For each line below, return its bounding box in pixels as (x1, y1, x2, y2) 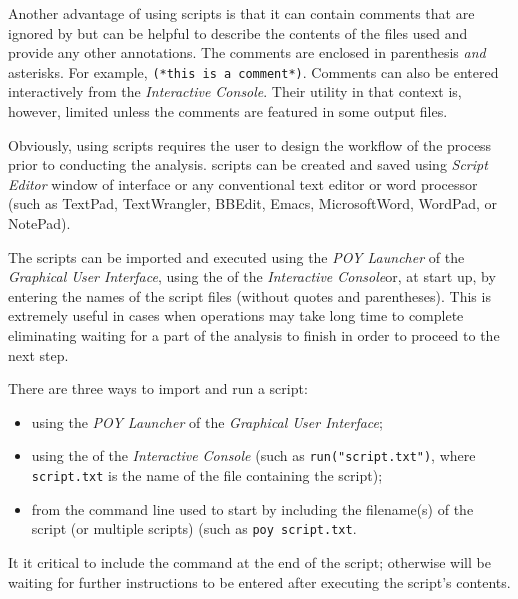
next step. (8, 344, 69, 365)
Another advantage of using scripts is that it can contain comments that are (8, 3, 475, 23)
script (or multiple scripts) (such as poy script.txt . (31, 518, 357, 539)
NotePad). (8, 213, 71, 233)
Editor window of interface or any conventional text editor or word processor (8, 173, 478, 194)
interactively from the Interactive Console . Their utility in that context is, (8, 81, 462, 102)
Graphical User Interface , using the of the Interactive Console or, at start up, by (8, 266, 496, 287)
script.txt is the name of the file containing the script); (31, 465, 383, 485)
